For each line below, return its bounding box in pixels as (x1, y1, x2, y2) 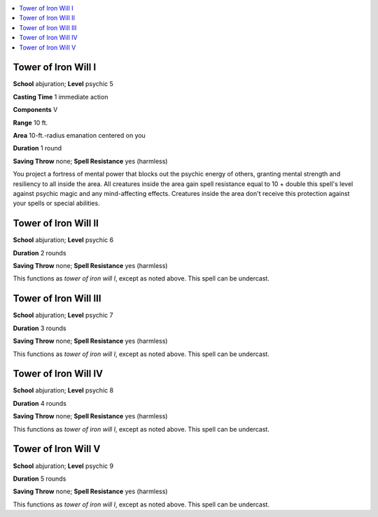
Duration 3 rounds (13, 324, 66, 332)
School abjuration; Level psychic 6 (13, 236, 114, 244)
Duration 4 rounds (13, 399, 66, 407)
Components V (13, 106, 58, 114)
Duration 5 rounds (13, 474, 66, 483)
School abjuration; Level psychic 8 (13, 386, 114, 395)
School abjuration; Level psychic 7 (13, 311, 113, 320)
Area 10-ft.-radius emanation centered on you (13, 132, 146, 140)
